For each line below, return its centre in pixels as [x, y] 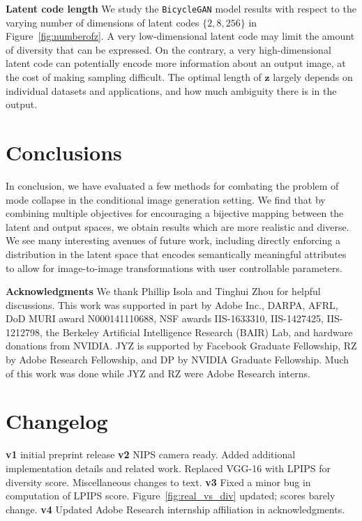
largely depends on [313, 77]
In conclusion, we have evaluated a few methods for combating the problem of [172, 185]
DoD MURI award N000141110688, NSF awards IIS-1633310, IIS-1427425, [165, 318]
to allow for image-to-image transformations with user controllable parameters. [174, 267]
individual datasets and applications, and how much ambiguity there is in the [171, 90]
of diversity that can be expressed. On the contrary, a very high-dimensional [168, 49]
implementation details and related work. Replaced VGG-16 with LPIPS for [168, 468]
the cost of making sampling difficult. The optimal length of [134, 77]
